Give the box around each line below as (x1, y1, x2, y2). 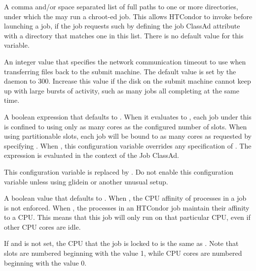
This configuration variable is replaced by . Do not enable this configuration (4, 166, 233, 177)
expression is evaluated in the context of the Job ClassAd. (4, 150, 179, 160)
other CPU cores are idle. (4, 221, 81, 232)
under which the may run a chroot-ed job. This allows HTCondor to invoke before (4, 11, 253, 21)
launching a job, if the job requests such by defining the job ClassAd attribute (4, 21, 240, 31)
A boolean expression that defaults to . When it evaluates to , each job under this (4, 111, 252, 121)
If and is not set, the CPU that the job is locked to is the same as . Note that (4, 238, 239, 248)
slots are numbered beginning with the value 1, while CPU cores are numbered (4, 248, 242, 258)
